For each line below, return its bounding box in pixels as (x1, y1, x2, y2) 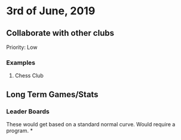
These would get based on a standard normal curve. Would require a (6, 120, 176, 127)
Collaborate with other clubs (6, 28, 115, 38)
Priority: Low (6, 43, 38, 51)
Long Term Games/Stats (6, 89, 99, 99)
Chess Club (14, 72, 44, 79)
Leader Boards (6, 107, 50, 116)
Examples (6, 58, 36, 67)
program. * (6, 127, 33, 134)
